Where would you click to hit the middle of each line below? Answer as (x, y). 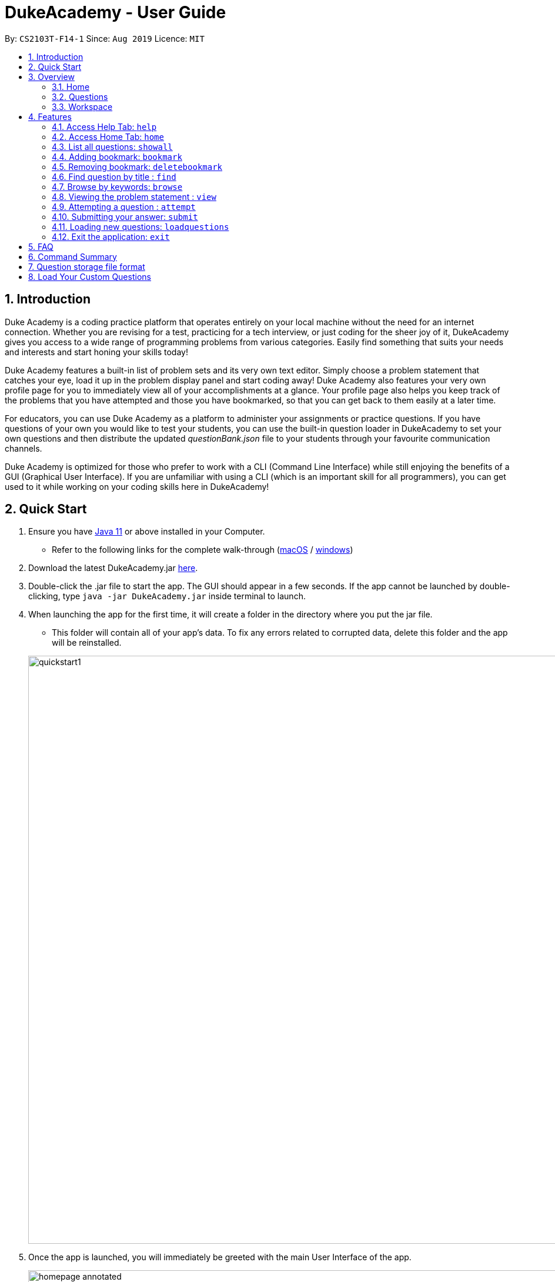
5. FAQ (41, 246)
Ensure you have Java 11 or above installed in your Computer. (147, 532)
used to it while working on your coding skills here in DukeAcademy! (137, 486)
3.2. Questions (80, 96)
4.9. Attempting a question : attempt (124, 206)
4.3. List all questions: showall (112, 146)
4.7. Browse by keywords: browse (117, 186)
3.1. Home (71, 86)
